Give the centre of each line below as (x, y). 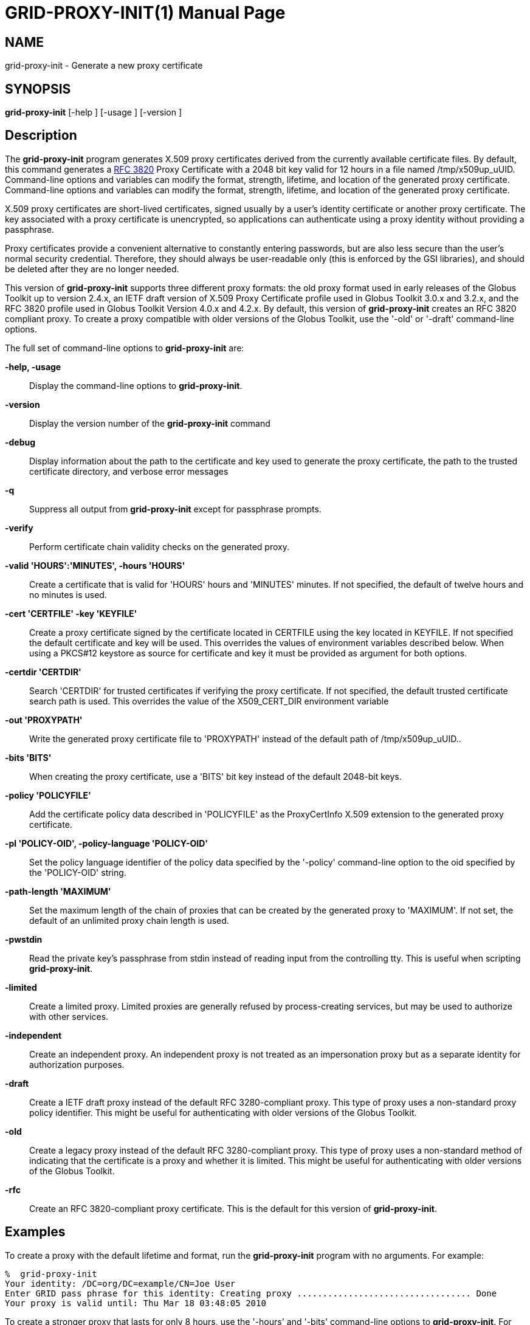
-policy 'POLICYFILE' (48, 795)
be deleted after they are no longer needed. (92, 269)
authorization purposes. (77, 1064)
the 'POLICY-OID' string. (78, 872)
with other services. (69, 1016)
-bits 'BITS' (28, 757)
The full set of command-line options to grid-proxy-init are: (125, 348)
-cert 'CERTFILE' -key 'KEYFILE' (71, 613)
